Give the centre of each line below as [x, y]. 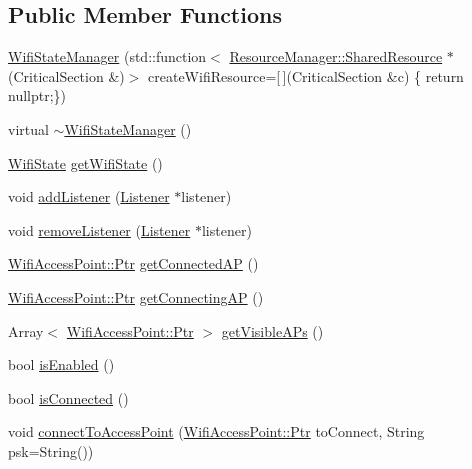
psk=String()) [51, 450]
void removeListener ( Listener [99, 229]
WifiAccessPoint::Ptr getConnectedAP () [133, 263]
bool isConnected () [68, 397]
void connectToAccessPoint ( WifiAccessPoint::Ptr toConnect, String [216, 431]
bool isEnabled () [61, 364]
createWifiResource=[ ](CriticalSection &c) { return [306, 75]
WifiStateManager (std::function [107, 56]
